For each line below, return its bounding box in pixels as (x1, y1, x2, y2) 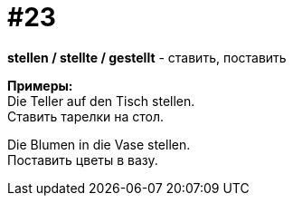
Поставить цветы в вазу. (7, 151, 158, 168)
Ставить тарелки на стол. (7, 108, 165, 124)
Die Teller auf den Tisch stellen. (7, 92, 195, 109)
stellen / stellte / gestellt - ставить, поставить (7, 49, 287, 65)
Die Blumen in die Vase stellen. (7, 136, 191, 152)
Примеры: (7, 77, 73, 93)
